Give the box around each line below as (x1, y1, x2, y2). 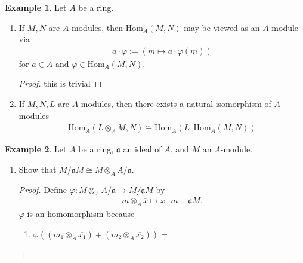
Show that (18, 163, 57, 175)
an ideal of (123, 143, 162, 155)
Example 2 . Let (5, 143, 67, 155)
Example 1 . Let (5, 1, 67, 13)
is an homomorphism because (27, 207, 135, 220)
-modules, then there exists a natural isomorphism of (78, 97, 271, 109)
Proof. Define (18, 183, 67, 195)
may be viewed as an (184, 21, 260, 33)
